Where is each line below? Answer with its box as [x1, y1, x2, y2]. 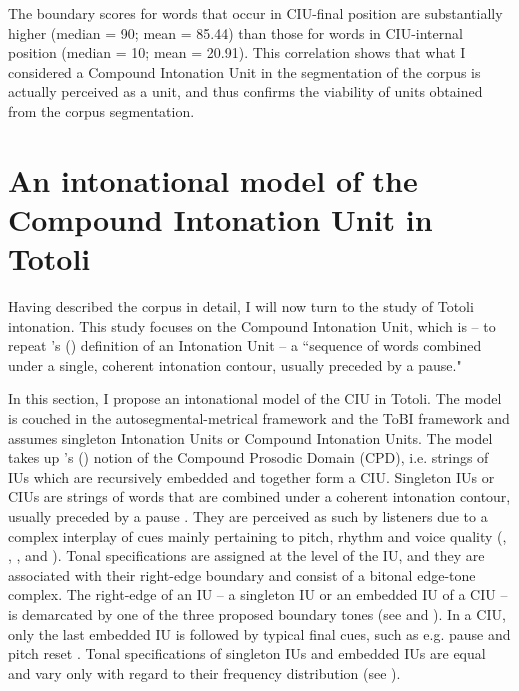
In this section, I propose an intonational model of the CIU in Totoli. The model [8, 388, 502, 409]
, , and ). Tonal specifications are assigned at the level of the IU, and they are [8, 545, 485, 566]
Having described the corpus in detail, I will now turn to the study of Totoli [8, 296, 474, 317]
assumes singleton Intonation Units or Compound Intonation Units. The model [8, 427, 493, 448]
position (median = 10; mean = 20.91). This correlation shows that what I [8, 42, 466, 63]
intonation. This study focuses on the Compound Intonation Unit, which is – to [8, 315, 496, 336]
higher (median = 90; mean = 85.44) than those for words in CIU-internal [8, 22, 463, 43]
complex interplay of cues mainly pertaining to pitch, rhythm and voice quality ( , [8, 525, 507, 546]
